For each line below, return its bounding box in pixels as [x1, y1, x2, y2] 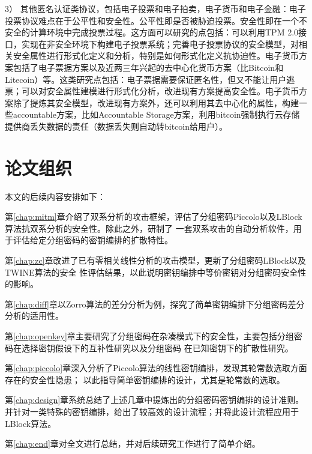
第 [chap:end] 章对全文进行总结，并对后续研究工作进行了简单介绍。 [5, 437, 260, 450]
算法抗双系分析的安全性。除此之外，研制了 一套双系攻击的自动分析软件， [5, 222, 293, 234]
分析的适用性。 [5, 309, 64, 322]
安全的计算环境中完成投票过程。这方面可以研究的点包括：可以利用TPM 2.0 [5, 26, 299, 38]
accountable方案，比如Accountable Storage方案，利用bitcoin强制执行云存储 [13, 108, 300, 121]
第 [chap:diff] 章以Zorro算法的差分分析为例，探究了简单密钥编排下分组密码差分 [5, 297, 305, 310]
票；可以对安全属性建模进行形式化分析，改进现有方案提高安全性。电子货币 [5, 85, 299, 97]
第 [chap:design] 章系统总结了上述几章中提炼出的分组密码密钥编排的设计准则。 [5, 393, 304, 406]
